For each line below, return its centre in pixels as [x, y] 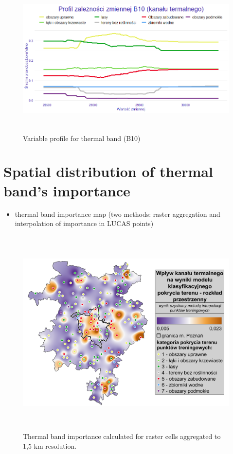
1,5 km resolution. [50, 445]
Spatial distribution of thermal [108, 171]
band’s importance [67, 190]
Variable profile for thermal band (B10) [82, 138]
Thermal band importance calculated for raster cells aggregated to [122, 436]
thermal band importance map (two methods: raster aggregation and [117, 214]
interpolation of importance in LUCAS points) [84, 223]
